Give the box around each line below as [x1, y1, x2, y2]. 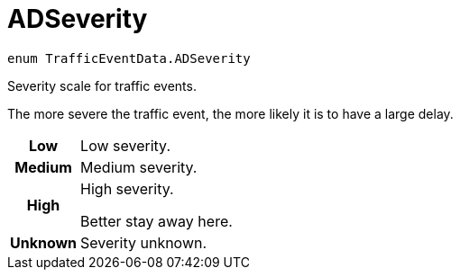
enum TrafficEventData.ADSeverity [7, 50, 251, 66]
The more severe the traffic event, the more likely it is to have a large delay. [7, 105, 454, 121]
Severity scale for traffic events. [7, 77, 197, 94]
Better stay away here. [80, 211, 233, 230]
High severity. [80, 179, 174, 198]
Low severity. [80, 136, 170, 155]
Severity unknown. [80, 233, 207, 252]
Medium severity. [80, 157, 198, 176]
